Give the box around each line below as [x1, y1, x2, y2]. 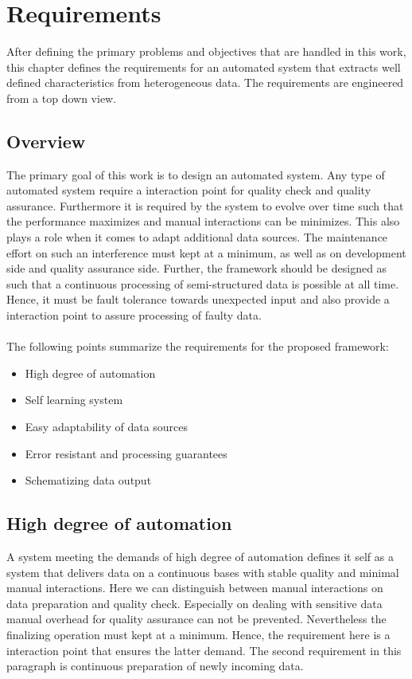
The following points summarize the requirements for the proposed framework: [6, 338, 389, 355]
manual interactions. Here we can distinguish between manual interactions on [6, 579, 383, 596]
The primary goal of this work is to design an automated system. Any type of [6, 166, 385, 183]
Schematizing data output [25, 472, 152, 489]
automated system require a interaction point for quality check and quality [6, 182, 371, 198]
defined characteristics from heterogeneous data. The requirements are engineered [6, 74, 404, 91]
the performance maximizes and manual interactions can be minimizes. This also [6, 213, 400, 230]
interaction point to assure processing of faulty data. [6, 307, 262, 324]
